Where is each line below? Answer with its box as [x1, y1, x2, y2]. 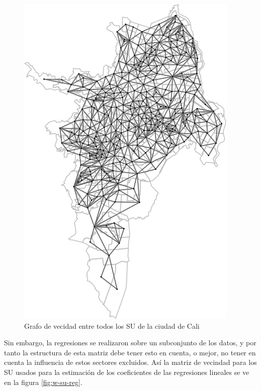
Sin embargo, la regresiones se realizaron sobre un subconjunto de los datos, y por [4, 337, 256, 348]
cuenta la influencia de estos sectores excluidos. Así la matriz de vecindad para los [4, 357, 257, 367]
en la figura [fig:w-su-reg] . [4, 376, 82, 387]
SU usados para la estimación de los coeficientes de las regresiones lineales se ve [4, 366, 249, 377]
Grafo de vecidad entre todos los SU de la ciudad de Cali [24, 320, 200, 331]
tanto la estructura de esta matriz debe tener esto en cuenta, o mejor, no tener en [4, 347, 256, 357]
